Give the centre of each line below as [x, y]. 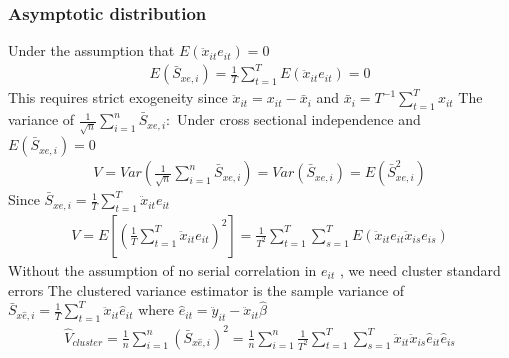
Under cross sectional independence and [298, 119]
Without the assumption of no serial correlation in [162, 269]
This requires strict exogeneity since [118, 97]
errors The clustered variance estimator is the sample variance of [206, 289]
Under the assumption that [91, 50]
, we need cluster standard [420, 269]
